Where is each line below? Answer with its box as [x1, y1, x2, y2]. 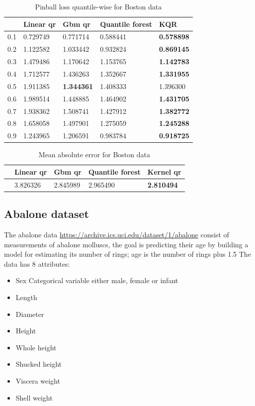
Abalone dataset [4, 206, 89, 221]
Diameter [15, 308, 44, 319]
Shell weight [15, 392, 53, 403]
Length [15, 292, 37, 302]
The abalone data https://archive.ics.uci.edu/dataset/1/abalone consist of [4, 229, 229, 240]
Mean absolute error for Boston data [38, 149, 150, 160]
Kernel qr [147, 166, 181, 177]
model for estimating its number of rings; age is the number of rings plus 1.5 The [4, 249, 251, 259]
